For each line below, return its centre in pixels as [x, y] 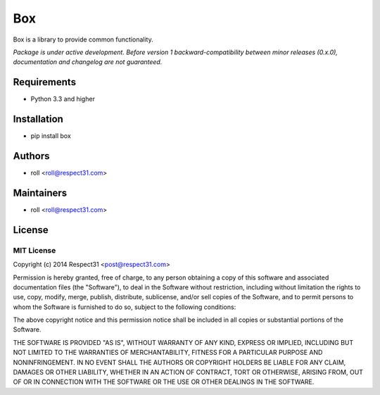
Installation [38, 119]
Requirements [45, 82]
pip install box [51, 136]
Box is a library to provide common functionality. [83, 39]
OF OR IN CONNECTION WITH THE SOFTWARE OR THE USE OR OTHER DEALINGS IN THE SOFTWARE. [164, 382]
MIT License [34, 250]
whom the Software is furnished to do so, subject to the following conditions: [125, 307]
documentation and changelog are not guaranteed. [88, 62]
